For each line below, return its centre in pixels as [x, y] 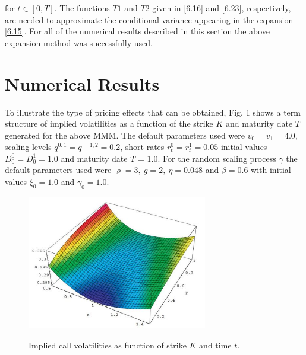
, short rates [142, 147]
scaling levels [28, 147]
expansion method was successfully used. [79, 42]
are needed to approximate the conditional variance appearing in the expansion [149, 19]
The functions [85, 8]
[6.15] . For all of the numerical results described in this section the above [138, 31]
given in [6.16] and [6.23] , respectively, [222, 8]
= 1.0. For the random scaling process [207, 158]
